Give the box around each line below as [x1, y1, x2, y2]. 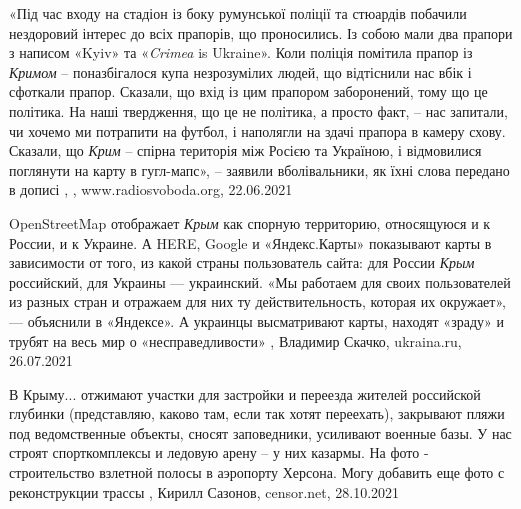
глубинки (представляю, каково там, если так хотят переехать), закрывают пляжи [9, 403, 505, 424]
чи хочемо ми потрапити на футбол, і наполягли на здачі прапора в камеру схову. [9, 120, 506, 141]
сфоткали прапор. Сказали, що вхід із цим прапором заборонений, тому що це [9, 81, 488, 102]
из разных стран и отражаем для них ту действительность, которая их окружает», [9, 291, 506, 312]
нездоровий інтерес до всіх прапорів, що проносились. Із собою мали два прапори [9, 22, 513, 43]
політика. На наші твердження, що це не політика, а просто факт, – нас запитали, [9, 100, 508, 121]
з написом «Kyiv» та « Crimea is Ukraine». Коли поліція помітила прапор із [9, 42, 473, 63]
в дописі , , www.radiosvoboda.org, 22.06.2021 [9, 179, 293, 200]
